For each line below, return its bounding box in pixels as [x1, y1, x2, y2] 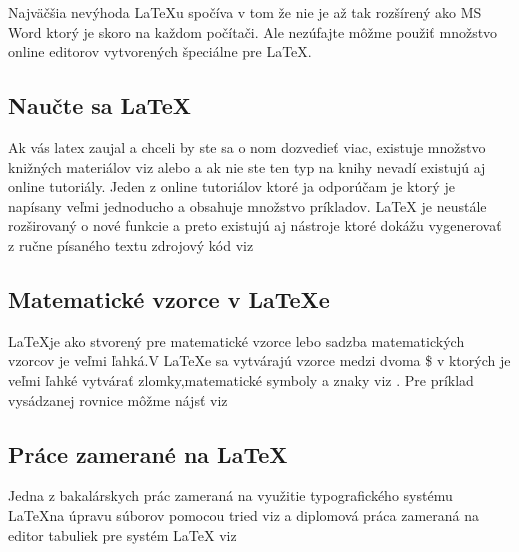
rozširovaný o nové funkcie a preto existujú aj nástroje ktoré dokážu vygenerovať [8, 215, 502, 236]
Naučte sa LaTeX [8, 90, 191, 121]
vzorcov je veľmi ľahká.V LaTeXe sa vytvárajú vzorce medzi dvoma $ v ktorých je [8, 350, 511, 371]
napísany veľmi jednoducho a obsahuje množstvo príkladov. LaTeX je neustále [8, 195, 487, 216]
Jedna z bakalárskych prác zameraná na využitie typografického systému [8, 485, 453, 506]
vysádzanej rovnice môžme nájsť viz [8, 389, 228, 410]
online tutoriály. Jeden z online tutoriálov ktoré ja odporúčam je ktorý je [8, 176, 455, 197]
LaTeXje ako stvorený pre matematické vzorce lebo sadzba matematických [8, 330, 465, 351]
